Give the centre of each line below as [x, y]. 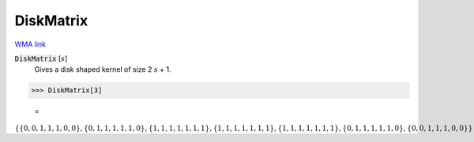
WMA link [30, 44]
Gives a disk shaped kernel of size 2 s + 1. [103, 69]
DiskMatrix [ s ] [41, 58]
